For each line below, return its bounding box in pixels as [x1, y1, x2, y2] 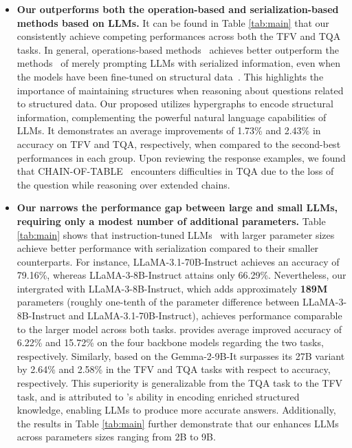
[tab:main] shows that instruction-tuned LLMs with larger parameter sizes [16, 227, 335, 242]
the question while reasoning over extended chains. [16, 177, 230, 191]
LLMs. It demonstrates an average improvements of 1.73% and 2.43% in [16, 123, 321, 138]
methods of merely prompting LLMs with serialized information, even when [16, 56, 340, 70]
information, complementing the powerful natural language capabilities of [16, 109, 327, 124]
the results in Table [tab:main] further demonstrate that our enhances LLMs [16, 416, 339, 430]
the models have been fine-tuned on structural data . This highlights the [16, 69, 324, 83]
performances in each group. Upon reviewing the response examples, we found [16, 150, 346, 164]
